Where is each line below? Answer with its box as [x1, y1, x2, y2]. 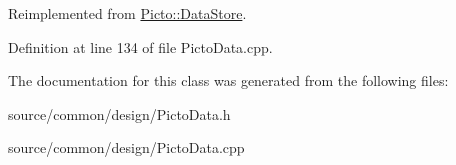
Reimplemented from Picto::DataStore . [8, 3, 247, 23]
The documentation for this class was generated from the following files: [8, 70, 449, 91]
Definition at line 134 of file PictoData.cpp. [8, 36, 273, 57]
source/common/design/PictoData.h [8, 103, 231, 124]
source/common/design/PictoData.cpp [8, 137, 245, 158]
